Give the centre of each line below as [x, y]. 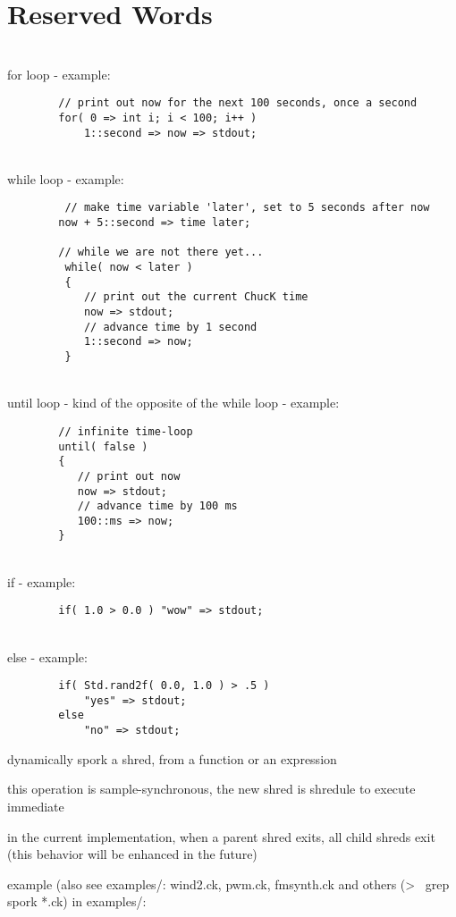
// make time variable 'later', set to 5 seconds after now [247, 208]
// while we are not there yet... [161, 252]
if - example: [42, 581]
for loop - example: [59, 74]
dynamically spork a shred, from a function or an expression [172, 758]
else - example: [47, 656]
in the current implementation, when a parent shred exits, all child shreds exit [221, 836]
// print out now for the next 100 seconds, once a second [238, 103]
